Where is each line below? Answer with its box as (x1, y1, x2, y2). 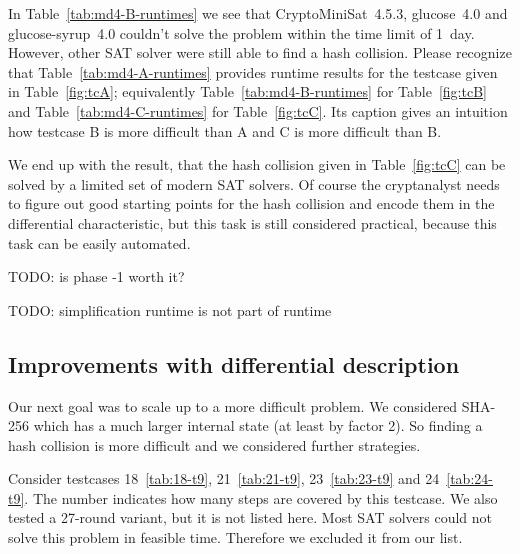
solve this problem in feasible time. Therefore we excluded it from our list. (8, 527, 463, 548)
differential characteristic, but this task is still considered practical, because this (8, 212, 497, 233)
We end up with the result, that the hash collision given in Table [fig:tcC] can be (8, 154, 506, 175)
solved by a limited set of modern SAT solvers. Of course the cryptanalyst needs (8, 173, 500, 194)
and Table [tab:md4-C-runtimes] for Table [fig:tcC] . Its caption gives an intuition (8, 100, 508, 121)
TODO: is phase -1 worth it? (8, 266, 185, 287)
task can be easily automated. (8, 232, 191, 253)
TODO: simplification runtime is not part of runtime (8, 299, 332, 320)
